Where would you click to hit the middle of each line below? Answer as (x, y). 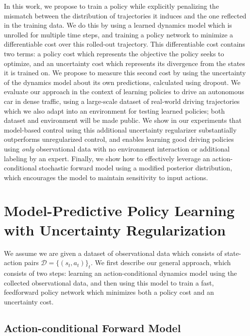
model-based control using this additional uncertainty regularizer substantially (120, 129)
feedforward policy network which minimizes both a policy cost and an (109, 292)
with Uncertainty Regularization (115, 229)
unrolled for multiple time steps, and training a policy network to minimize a (119, 34)
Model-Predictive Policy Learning (119, 210)
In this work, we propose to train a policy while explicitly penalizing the (111, 6)
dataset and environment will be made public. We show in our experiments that (123, 120)
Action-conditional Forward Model (92, 328)
